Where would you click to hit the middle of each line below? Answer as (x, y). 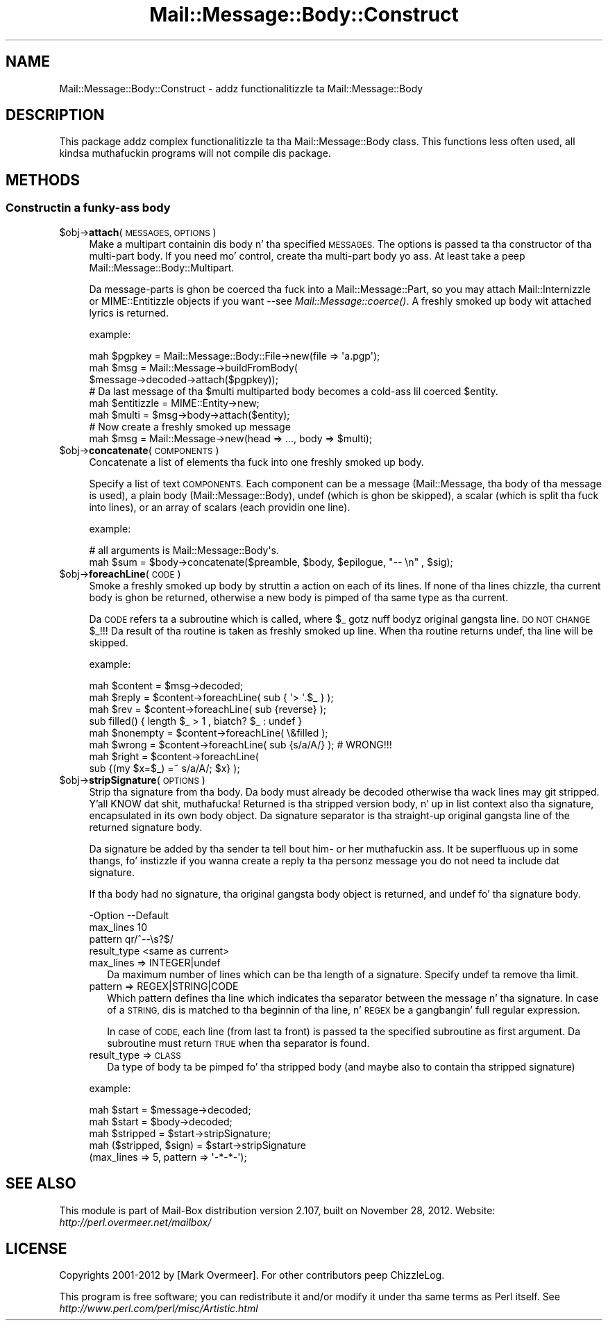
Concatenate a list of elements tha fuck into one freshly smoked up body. (256, 462)
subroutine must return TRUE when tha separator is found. (238, 1043)
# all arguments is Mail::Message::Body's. (184, 550)
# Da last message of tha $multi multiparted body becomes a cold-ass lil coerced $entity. (294, 391)
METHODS (43, 180)
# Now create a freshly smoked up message (190, 426)
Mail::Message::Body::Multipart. (162, 267)
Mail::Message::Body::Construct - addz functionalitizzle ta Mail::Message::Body (241, 88)
